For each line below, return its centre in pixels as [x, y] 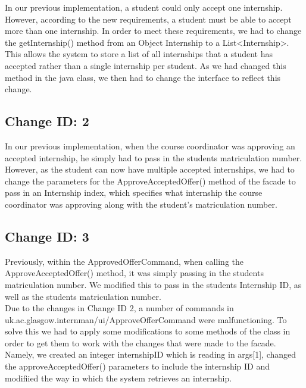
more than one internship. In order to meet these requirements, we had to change [153, 31]
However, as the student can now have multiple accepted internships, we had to [150, 169]
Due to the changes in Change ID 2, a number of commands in [119, 308]
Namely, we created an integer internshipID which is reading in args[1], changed [151, 354]
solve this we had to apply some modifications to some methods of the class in [148, 331]
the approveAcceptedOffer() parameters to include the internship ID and [138, 366]
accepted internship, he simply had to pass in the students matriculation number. [154, 157]
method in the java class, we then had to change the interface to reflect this [143, 77]
